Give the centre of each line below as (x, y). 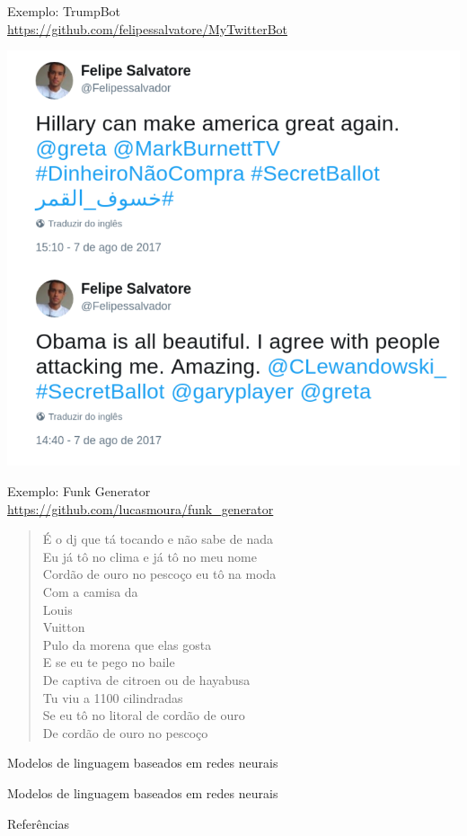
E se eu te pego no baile (109, 662)
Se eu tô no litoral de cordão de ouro (144, 715)
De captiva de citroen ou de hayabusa (146, 679)
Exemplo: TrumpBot (64, 11)
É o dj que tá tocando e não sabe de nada (158, 539)
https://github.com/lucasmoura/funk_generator (141, 508)
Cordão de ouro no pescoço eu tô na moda (159, 574)
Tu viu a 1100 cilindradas (113, 697)
